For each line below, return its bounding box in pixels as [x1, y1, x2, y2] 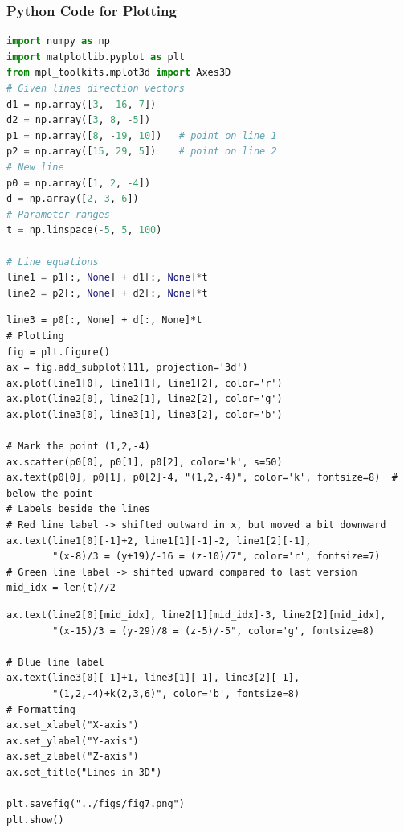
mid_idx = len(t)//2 [6, 582, 116, 594]
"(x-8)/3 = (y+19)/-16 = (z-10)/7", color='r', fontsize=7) [52, 551, 381, 563]
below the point [6, 487, 93, 499]
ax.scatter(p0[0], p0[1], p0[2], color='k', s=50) [6, 456, 283, 468]
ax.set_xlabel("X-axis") [6, 719, 139, 732]
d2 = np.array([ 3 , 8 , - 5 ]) [6, 114, 151, 126]
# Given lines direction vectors [6, 83, 185, 94]
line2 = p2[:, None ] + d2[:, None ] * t [6, 287, 208, 299]
